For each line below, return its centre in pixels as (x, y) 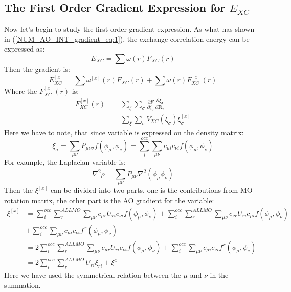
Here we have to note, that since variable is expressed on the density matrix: (124, 132)
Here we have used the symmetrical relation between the (93, 275)
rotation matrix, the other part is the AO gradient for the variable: (109, 200)
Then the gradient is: (37, 69)
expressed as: (25, 49)
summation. (23, 285)
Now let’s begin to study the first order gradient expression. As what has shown (129, 29)
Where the (21, 91)
